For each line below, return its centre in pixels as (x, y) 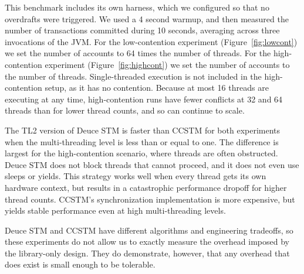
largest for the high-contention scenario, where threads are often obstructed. (141, 153)
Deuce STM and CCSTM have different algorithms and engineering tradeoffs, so (149, 230)
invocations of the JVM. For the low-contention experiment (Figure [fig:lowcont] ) (151, 41)
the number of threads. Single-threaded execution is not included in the (133, 76)
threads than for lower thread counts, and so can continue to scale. (125, 110)
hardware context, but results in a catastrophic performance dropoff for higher (146, 187)
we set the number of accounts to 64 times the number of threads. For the (138, 53)
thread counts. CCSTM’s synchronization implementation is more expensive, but (150, 199)
